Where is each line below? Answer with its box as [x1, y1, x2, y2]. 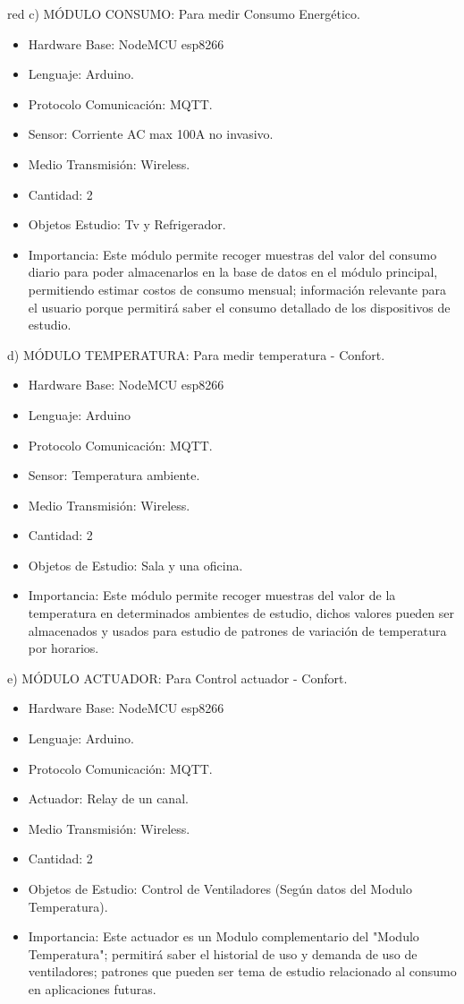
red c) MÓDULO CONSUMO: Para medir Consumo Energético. [7, 4, 360, 22]
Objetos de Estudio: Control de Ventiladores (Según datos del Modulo [28, 880, 412, 897]
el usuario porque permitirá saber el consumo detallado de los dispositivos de [28, 297, 451, 316]
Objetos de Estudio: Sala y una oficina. [28, 555, 243, 574]
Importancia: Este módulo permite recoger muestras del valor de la [28, 586, 396, 605]
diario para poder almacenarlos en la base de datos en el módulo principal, [28, 262, 438, 281]
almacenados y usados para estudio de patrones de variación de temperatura [28, 621, 447, 639]
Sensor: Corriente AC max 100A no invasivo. [28, 124, 274, 143]
